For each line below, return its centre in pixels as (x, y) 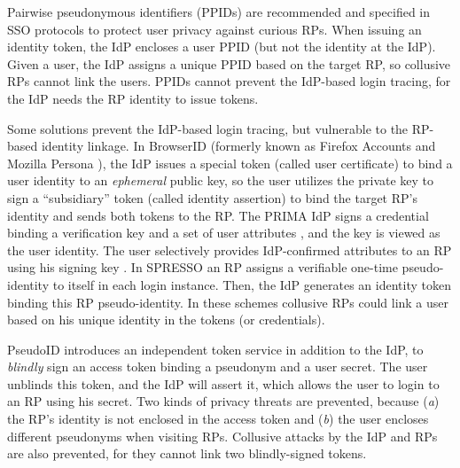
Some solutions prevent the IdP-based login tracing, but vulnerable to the (208, 128)
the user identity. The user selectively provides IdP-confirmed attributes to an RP (230, 250)
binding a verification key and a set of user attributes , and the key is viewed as (224, 233)
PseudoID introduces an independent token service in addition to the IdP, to (215, 349)
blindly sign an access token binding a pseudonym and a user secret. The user (218, 367)
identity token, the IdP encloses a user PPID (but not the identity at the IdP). (222, 47)
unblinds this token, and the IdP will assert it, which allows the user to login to (223, 383)
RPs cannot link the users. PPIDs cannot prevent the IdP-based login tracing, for (229, 81)
